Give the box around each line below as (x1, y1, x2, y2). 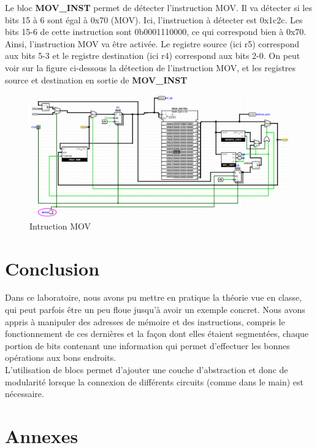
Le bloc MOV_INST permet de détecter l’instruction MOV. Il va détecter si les (5, 1, 312, 14)
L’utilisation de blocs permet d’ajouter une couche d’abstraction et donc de (5, 363, 288, 376)
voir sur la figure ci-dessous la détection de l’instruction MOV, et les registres (5, 61, 296, 74)
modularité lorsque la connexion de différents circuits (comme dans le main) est (5, 375, 304, 388)
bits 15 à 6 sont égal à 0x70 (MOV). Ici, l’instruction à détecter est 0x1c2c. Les (5, 13, 303, 26)
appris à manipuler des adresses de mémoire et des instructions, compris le (5, 315, 285, 328)
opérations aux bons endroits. (5, 351, 116, 364)
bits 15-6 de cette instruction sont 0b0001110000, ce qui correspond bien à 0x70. (5, 25, 307, 38)
